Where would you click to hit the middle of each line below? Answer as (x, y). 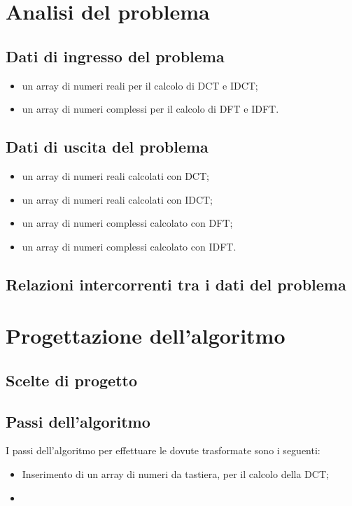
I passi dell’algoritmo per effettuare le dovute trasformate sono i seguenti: (163, 450)
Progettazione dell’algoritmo (146, 336)
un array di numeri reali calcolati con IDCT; (117, 199)
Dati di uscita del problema (107, 147)
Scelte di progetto (72, 380)
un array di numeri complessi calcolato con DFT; (127, 223)
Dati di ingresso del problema (115, 56)
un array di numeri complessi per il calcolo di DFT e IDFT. (150, 109)
